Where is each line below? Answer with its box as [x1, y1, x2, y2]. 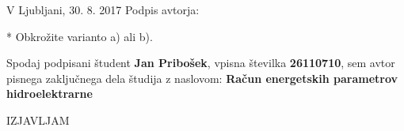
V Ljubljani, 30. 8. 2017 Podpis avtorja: [6, 2, 200, 17]
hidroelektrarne [6, 85, 93, 102]
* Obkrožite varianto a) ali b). [6, 28, 153, 44]
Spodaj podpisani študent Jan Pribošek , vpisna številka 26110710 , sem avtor [6, 54, 395, 71]
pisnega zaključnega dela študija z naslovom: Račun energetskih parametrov [6, 69, 398, 86]
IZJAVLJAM [6, 111, 70, 128]
